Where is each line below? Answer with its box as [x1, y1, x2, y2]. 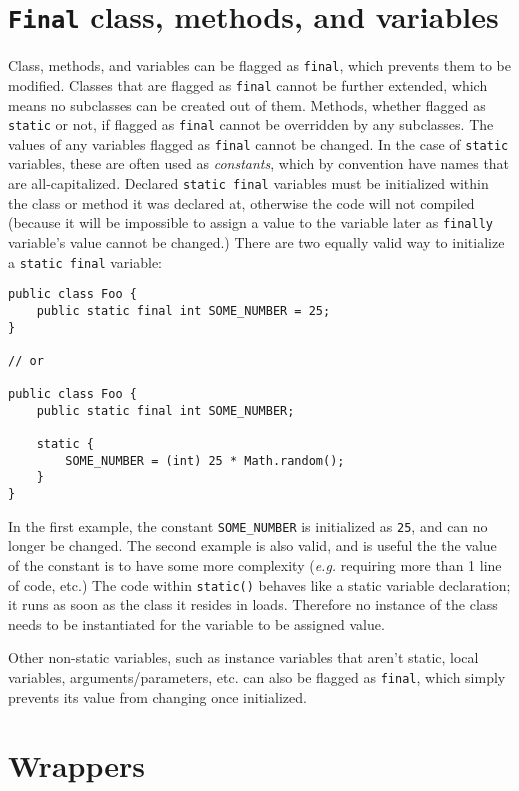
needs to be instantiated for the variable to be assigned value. [8, 613, 385, 634]
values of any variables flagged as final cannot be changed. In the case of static [8, 133, 509, 154]
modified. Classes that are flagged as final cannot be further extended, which [8, 74, 488, 95]
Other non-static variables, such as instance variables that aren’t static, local [8, 647, 479, 668]
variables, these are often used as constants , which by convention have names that [8, 153, 510, 174]
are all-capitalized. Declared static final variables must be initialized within [8, 173, 489, 194]
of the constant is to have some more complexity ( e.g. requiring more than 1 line [8, 555, 502, 575]
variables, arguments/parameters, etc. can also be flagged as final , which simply [8, 667, 506, 688]
